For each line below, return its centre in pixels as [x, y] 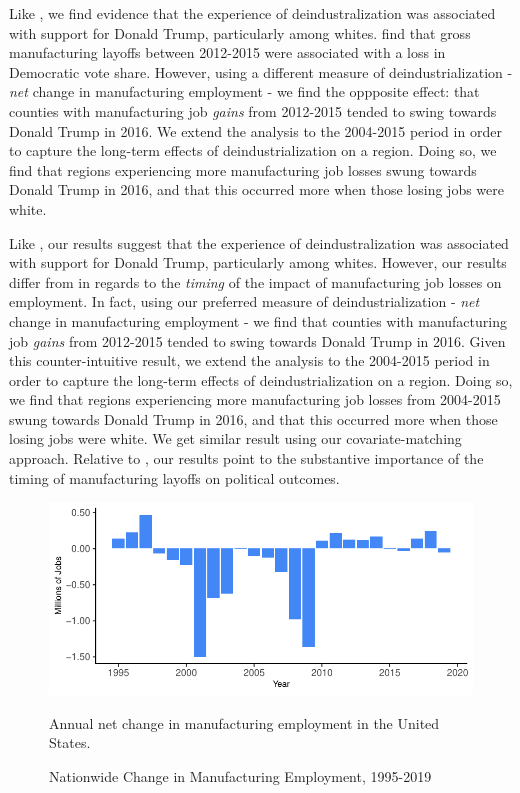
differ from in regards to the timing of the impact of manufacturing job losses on [255, 281]
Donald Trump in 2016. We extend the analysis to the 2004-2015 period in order [255, 130]
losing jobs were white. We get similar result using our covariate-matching [235, 438]
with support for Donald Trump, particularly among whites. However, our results [258, 262]
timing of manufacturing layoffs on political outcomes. [174, 477]
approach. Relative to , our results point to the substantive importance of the [246, 458]
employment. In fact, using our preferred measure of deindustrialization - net [244, 301]
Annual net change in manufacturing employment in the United [244, 722]
